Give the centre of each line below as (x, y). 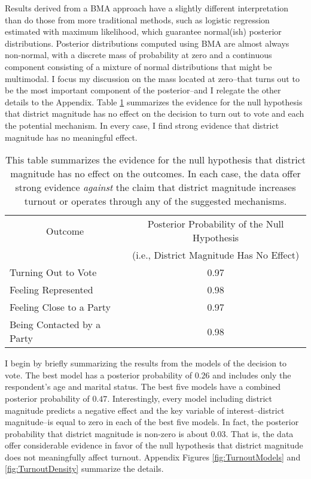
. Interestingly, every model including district (190, 398)
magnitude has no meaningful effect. (71, 137)
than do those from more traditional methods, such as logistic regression (137, 19)
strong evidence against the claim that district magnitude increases (155, 187)
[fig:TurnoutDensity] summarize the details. (84, 469)
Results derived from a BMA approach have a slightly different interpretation (147, 8)
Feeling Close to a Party (60, 307)
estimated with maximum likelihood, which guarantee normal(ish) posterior (143, 31)
